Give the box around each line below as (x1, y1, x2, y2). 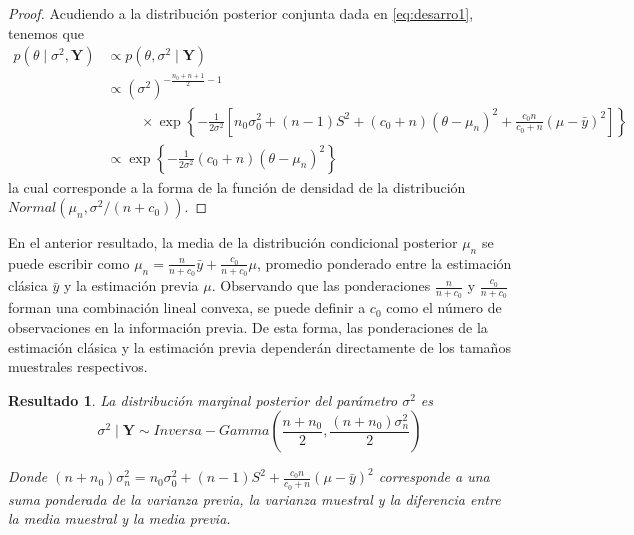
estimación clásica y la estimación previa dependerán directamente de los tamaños (8, 336, 511, 357)
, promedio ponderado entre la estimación (256, 252, 512, 273)
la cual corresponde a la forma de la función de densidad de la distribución (8, 176, 466, 197)
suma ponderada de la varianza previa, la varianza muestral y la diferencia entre (8, 488, 501, 509)
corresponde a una (378, 466, 490, 487)
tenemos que (8, 22, 84, 43)
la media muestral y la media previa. (8, 508, 231, 529)
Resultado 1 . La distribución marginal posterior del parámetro (8, 389, 398, 410)
